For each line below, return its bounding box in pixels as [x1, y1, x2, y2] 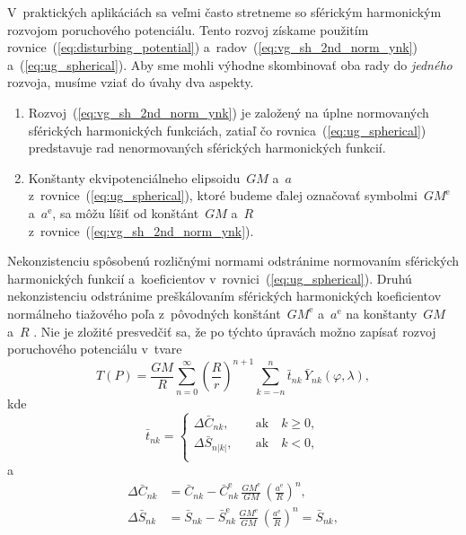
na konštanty [346, 303, 418, 322]
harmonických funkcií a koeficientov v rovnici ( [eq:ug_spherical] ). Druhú [7, 268, 412, 287]
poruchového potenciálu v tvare [7, 339, 182, 358]
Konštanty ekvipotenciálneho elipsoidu [28, 168, 241, 187]
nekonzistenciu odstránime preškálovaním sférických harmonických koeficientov [7, 286, 442, 305]
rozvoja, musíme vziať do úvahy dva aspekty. [7, 73, 254, 92]
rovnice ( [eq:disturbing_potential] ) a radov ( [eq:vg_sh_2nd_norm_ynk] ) [7, 38, 418, 57]
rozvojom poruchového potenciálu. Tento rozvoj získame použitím [7, 20, 369, 39]
